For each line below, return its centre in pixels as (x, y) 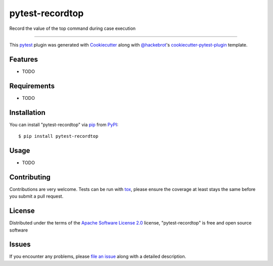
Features (24, 59)
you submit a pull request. (36, 196)
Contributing (30, 177)
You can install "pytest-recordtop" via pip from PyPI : (64, 125)
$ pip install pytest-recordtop (58, 136)
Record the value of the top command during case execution (73, 28)
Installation (27, 112)
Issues (20, 244)
